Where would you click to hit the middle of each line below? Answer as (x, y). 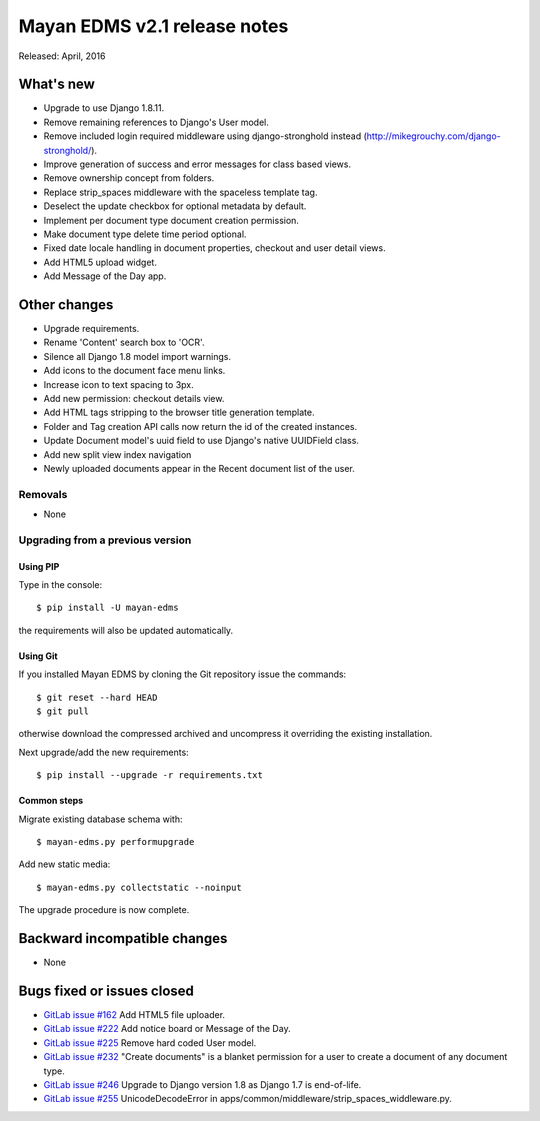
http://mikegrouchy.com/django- (433, 136)
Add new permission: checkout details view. (134, 398)
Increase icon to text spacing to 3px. (118, 384)
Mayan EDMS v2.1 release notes (153, 26)
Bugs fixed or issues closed (106, 990)
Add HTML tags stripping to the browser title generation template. (179, 412)
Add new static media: (64, 864)
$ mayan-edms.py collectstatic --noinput (139, 887)
